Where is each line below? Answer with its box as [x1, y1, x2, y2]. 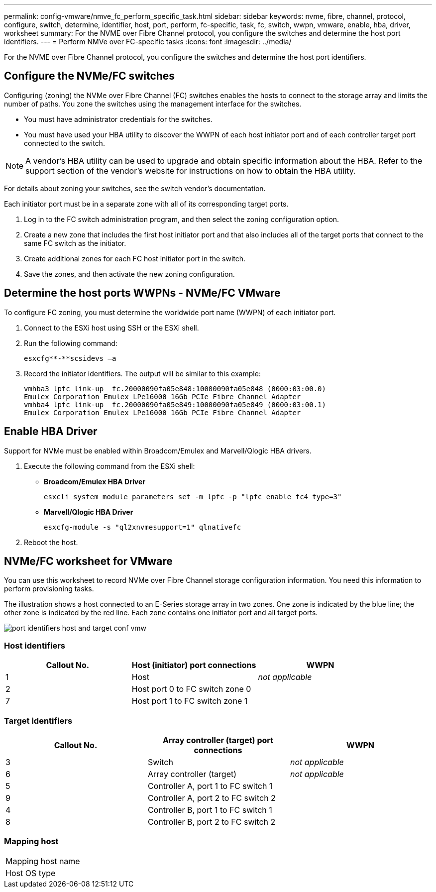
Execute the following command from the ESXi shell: [24, 461, 195, 470]
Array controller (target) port [162, 735, 274, 745]
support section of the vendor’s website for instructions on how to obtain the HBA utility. [25, 165, 356, 176]
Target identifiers [4, 715, 73, 726]
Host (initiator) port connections [131, 660, 256, 670]
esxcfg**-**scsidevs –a [24, 354, 116, 362]
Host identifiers [4, 640, 66, 651]
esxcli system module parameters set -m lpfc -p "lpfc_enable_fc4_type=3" [44, 492, 342, 501]
